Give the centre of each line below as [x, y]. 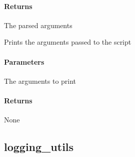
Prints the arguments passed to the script [68, 42]
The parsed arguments [38, 25]
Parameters [24, 61]
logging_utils [39, 147]
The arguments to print [40, 81]
